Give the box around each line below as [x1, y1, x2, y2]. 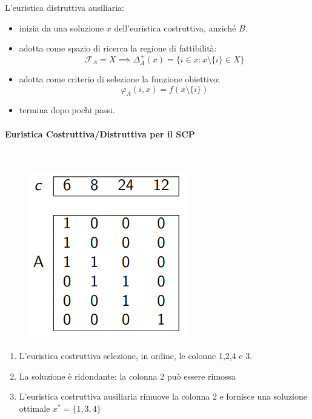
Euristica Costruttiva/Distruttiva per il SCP [5, 127, 195, 140]
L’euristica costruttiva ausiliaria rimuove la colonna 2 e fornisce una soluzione [19, 390, 308, 403]
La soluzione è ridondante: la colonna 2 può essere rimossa [19, 369, 236, 382]
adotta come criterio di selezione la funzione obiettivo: [19, 73, 220, 85]
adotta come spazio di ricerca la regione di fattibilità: [19, 42, 217, 54]
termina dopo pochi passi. [19, 104, 115, 116]
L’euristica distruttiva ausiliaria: [5, 1, 124, 13]
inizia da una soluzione [19, 21, 104, 34]
